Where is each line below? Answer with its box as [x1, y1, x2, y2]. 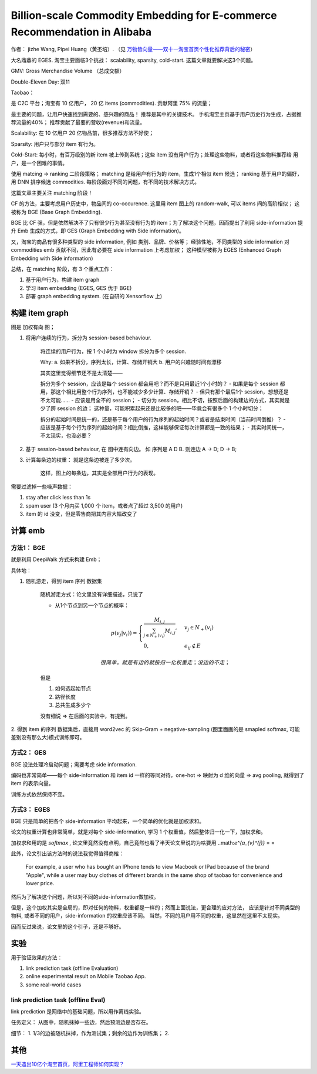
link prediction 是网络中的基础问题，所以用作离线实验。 [11, 1008, 144, 1015]
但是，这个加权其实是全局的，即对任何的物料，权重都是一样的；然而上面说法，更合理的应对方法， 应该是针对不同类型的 [11, 904, 301, 911]
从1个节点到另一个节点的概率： [55, 602, 129, 609]
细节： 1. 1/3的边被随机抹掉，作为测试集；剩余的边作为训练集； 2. [11, 1029, 170, 1036]
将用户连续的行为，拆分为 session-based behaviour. [25, 334, 152, 341]
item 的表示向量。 [11, 780, 54, 787]
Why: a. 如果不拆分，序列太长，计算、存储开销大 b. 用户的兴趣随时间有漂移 [40, 359, 222, 366]
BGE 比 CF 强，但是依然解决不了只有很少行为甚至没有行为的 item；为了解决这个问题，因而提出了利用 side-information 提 [11, 219, 303, 226]
